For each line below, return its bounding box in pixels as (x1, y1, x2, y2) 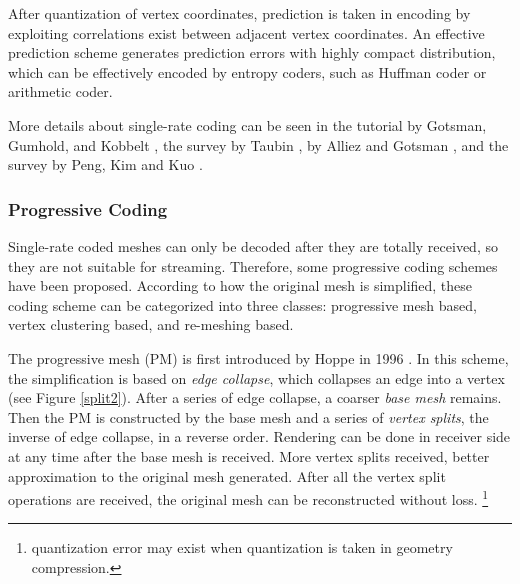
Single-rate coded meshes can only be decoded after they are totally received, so (8, 235, 498, 256)
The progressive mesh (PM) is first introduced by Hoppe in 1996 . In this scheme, (8, 347, 509, 368)
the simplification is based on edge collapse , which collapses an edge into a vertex (8, 367, 505, 388)
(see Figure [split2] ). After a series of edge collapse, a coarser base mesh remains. (8, 387, 502, 408)
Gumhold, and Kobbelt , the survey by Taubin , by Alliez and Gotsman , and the (8, 134, 509, 155)
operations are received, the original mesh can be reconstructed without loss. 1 (8, 486, 489, 509)
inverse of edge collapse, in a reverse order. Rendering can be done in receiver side (8, 426, 511, 447)
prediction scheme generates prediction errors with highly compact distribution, (8, 42, 496, 63)
